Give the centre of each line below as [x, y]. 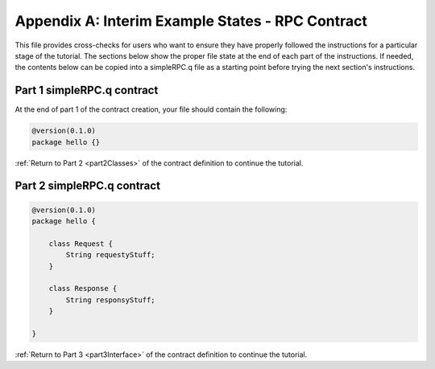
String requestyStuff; [111, 255]
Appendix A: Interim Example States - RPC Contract [191, 21]
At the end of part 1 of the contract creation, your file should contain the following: [151, 109]
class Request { [81, 244]
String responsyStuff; [111, 300]
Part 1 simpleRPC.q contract [87, 90]
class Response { [83, 289]
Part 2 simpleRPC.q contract [88, 186]
